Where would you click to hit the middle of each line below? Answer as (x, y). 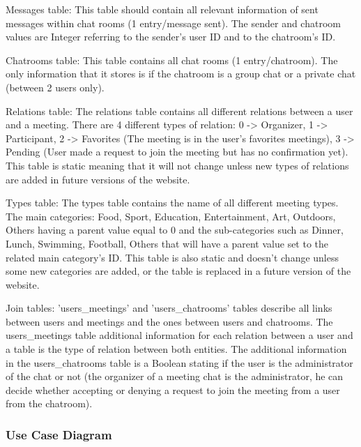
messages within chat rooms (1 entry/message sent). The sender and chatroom (173, 23)
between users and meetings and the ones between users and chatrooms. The (169, 321)
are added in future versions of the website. (98, 179)
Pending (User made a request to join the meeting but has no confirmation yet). (177, 152)
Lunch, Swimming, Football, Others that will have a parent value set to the (167, 243)
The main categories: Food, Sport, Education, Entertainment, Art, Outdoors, (171, 216)
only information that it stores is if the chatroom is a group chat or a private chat (181, 74)
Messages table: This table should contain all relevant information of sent (162, 9)
